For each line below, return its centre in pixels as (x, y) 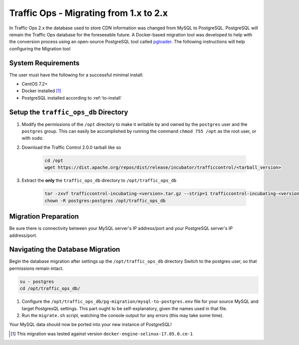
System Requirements (44, 63)
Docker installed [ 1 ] (42, 91)
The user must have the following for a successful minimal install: (76, 75)
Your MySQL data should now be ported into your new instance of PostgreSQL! (90, 325)
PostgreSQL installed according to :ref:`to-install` (72, 98)
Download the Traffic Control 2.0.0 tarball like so (72, 147)
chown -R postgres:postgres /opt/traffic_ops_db (105, 201)
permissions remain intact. (36, 268)
